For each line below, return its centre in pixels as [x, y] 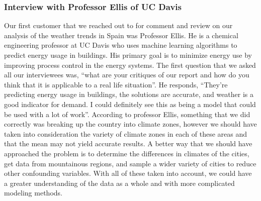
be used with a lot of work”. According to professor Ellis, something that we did [127, 114]
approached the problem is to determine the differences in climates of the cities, [127, 153]
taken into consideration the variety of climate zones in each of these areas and [125, 133]
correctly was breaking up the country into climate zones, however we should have [130, 124]
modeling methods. [33, 193]
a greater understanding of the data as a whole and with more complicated [119, 183]
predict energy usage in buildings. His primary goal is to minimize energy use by [128, 55]
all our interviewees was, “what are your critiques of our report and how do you [127, 75]
